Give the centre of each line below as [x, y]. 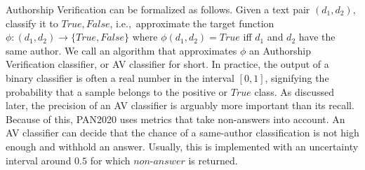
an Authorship [280, 50]
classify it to [32, 23]
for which [110, 160]
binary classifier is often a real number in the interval [120, 77]
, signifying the [297, 77]
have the [317, 37]
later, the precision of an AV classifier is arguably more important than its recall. [180, 105]
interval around [39, 160]
